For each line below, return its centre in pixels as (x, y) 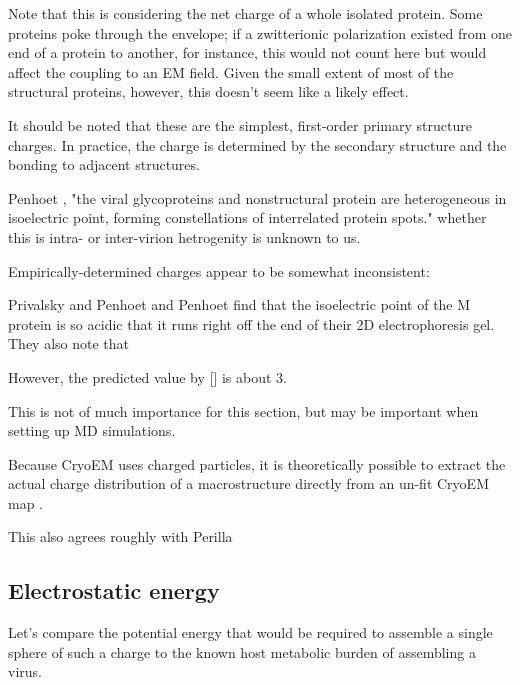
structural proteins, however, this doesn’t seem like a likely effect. (208, 91)
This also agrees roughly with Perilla (120, 536)
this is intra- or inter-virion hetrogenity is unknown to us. (184, 236)
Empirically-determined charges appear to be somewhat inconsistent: (219, 270)
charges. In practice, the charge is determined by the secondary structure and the (257, 144)
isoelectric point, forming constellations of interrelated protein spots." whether (247, 217)
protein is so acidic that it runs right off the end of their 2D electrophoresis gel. (251, 323)
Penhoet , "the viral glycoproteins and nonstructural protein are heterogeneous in (257, 197)
